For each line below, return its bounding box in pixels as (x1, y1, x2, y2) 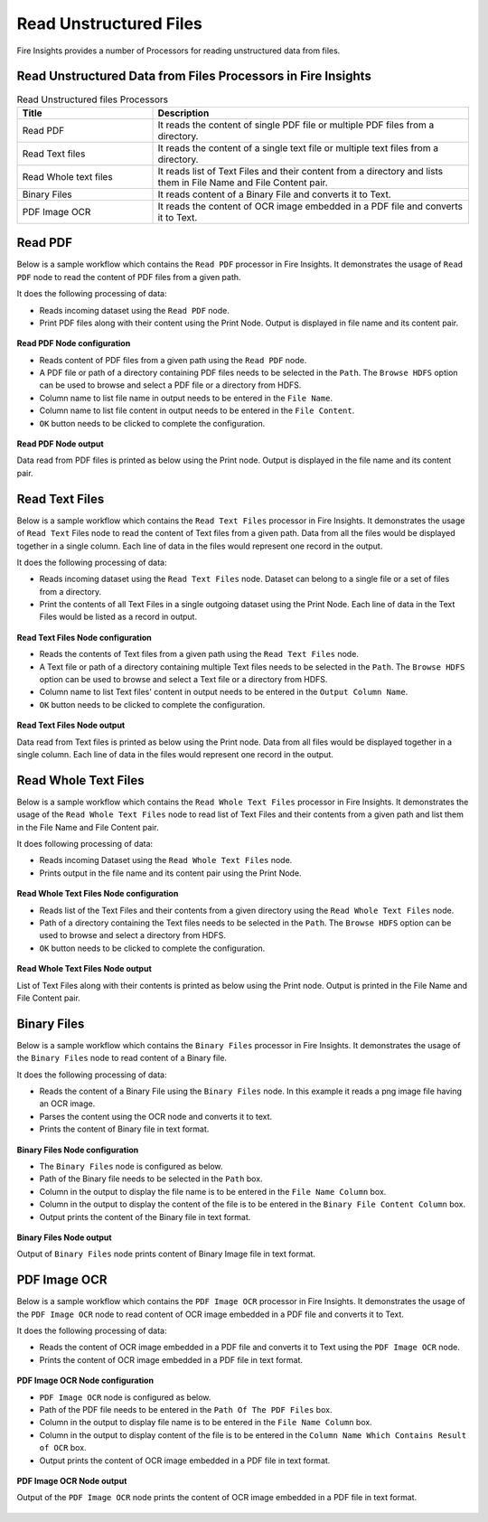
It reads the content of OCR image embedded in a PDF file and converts (157, 200, 463, 212)
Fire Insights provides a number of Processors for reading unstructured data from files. (16, 45, 341, 56)
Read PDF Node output (16, 438, 104, 449)
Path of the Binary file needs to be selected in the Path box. (39, 1173, 263, 1184)
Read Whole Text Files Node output (16, 963, 153, 974)
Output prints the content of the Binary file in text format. (39, 1211, 251, 1222)
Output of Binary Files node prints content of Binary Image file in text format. (16, 1248, 316, 1260)
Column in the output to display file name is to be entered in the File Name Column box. (39, 1417, 372, 1428)
